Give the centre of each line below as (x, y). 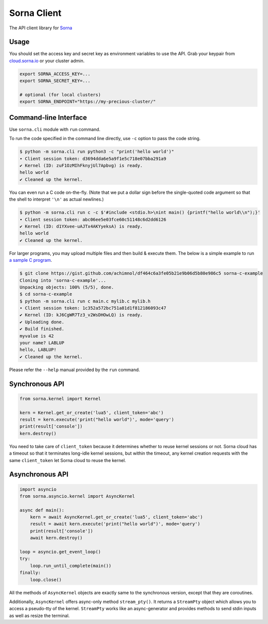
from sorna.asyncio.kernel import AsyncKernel (77, 496)
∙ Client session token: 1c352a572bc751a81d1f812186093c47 (93, 308)
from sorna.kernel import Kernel (60, 398)
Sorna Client (35, 13)
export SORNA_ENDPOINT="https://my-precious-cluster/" (88, 102)
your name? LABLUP (42, 343)
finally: (30, 573)
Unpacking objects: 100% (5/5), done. (67, 287)
